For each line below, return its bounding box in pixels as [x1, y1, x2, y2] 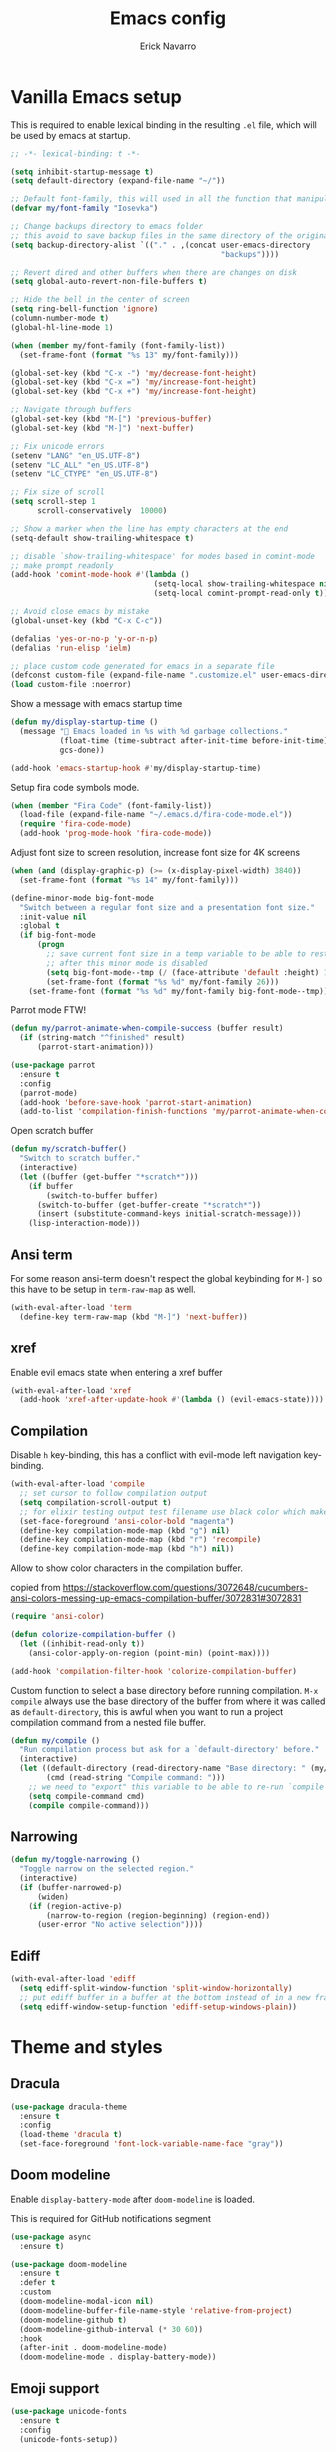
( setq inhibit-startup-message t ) [10, 167, 155, 177]
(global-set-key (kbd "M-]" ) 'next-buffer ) [10, 423, 195, 433]
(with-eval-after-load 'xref [10, 1385, 132, 1396]
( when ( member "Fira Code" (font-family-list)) [10, 800, 213, 811]
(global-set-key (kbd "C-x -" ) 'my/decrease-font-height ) [10, 368, 257, 378]
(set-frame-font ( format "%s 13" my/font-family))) [19, 350, 240, 360]
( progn [36, 940, 65, 950]
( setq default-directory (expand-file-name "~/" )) [10, 176, 226, 186]
